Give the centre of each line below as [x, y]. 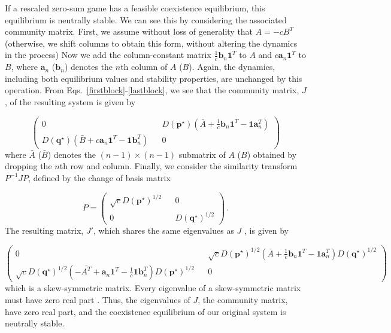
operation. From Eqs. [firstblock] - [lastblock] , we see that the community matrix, [152, 90]
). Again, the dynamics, [232, 67]
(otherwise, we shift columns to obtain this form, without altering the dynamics [151, 43]
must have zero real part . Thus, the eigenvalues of [98, 299]
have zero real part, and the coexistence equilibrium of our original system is [146, 311]
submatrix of [202, 154]
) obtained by [272, 154]
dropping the [28, 166]
